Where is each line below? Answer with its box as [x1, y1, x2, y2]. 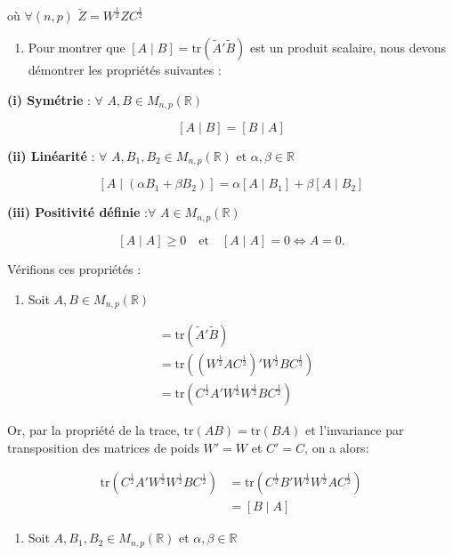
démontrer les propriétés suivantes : [28, 60, 222, 78]
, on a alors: [304, 438, 369, 456]
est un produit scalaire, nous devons [249, 37, 447, 56]
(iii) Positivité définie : [7, 203, 149, 221]
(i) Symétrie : [7, 90, 91, 109]
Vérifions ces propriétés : [7, 259, 142, 277]
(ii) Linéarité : [7, 147, 95, 165]
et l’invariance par [304, 421, 404, 439]
